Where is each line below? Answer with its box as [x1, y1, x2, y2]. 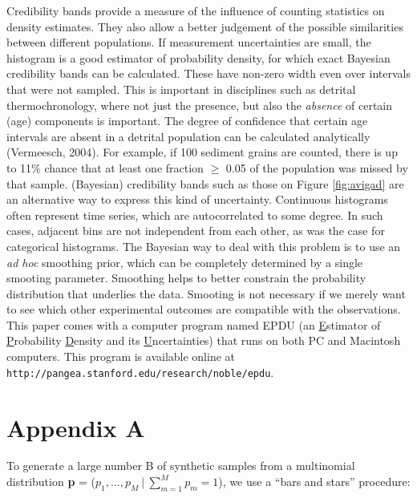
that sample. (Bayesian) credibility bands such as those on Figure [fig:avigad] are [6, 175, 404, 192]
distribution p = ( [6, 473, 95, 490]
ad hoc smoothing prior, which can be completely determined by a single [6, 253, 363, 270]
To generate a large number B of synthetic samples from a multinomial [6, 457, 355, 474]
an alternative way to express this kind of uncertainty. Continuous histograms [6, 191, 388, 208]
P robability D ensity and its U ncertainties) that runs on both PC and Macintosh [6, 332, 401, 349]
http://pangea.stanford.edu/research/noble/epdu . [6, 363, 274, 380]
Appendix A [6, 411, 145, 443]
